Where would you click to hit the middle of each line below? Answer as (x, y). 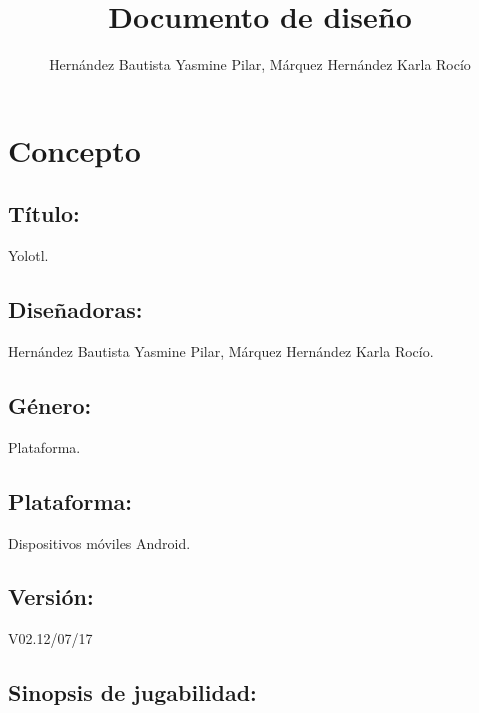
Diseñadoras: (75, 309)
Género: (50, 404)
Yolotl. (28, 255)
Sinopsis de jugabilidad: (132, 692)
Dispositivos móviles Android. (99, 542)
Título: (44, 213)
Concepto (74, 149)
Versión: (51, 596)
